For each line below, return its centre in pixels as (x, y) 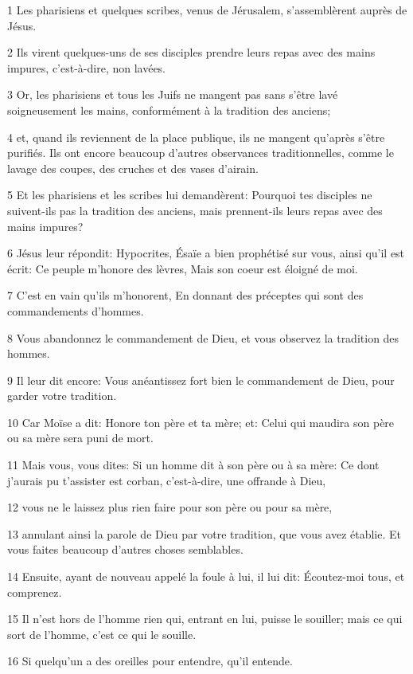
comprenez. (35, 592)
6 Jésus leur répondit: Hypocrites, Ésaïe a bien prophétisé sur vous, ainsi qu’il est (206, 253)
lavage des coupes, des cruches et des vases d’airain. (133, 168)
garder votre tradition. (62, 396)
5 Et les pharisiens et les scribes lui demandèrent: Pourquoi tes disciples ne (190, 195)
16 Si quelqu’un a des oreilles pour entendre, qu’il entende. (150, 661)
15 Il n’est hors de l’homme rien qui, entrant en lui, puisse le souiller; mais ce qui (205, 619)
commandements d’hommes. (76, 310)
